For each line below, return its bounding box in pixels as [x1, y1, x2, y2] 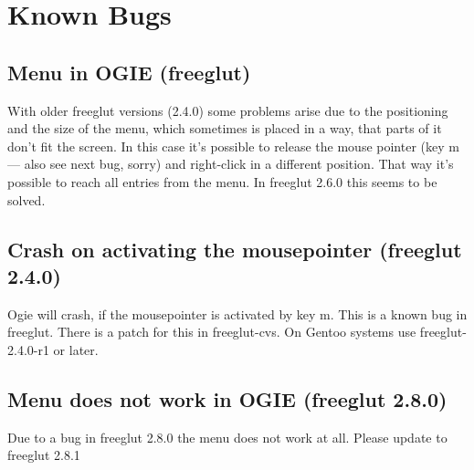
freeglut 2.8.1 [7, 445, 80, 465]
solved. [7, 190, 46, 209]
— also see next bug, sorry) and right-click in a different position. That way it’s [7, 154, 454, 173]
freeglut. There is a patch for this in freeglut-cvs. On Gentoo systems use [7, 322, 416, 341]
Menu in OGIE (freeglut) [7, 57, 251, 86]
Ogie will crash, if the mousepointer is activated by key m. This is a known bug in [7, 304, 468, 323]
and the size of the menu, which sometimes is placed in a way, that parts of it [7, 119, 442, 138]
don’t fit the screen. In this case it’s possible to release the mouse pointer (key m [7, 136, 459, 155]
